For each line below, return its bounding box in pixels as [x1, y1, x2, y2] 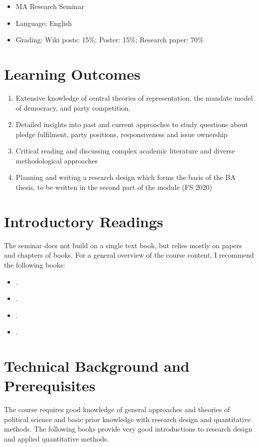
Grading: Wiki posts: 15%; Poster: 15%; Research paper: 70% [15, 34, 204, 45]
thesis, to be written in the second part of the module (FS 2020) [15, 182, 212, 192]
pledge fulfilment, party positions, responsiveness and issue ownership [15, 129, 228, 139]
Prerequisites [4, 375, 96, 396]
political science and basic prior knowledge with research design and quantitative [4, 414, 251, 424]
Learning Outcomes [4, 63, 140, 84]
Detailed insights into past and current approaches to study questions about [15, 119, 248, 130]
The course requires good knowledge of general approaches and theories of [4, 404, 230, 415]
